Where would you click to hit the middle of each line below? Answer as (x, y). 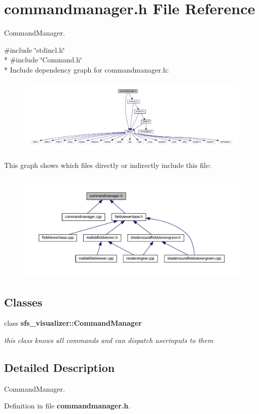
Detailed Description (60, 367)
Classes (23, 302)
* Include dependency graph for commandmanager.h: (87, 69)
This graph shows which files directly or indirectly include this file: (108, 165)
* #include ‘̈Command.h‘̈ (43, 60)
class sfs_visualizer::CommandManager (73, 323)
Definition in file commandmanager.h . (67, 406)
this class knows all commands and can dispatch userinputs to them (109, 340)
